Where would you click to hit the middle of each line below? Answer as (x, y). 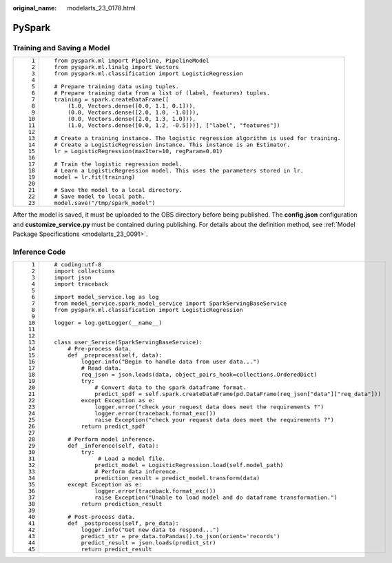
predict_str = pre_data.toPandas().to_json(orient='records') (180, 536)
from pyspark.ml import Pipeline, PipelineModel (132, 61)
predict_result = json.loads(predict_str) (148, 543)
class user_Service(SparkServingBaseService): (128, 343)
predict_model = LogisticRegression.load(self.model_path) (189, 465)
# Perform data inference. (136, 472)
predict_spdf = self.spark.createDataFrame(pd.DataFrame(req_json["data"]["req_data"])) (238, 394)
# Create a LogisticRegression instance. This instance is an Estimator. (172, 145)
